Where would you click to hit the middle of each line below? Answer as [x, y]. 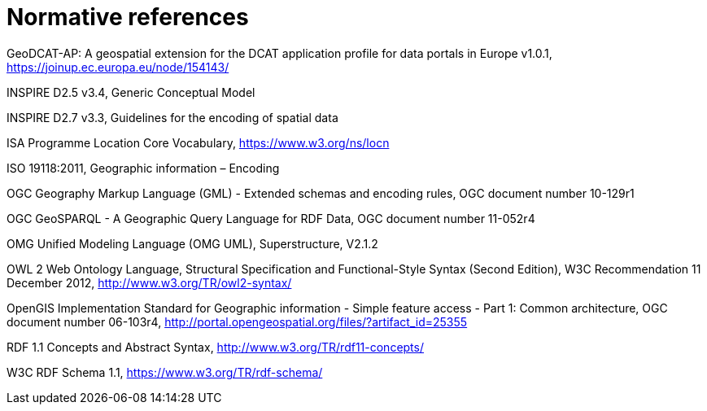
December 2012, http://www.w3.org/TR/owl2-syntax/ [149, 282]
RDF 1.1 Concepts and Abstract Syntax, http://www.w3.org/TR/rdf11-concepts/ [215, 347]
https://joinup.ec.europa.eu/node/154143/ [118, 67]
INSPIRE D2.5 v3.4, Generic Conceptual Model [131, 92]
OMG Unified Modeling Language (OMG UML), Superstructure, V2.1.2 [192, 243]
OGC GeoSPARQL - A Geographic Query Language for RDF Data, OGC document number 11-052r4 [271, 218]
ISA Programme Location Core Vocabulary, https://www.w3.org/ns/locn [198, 142]
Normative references [128, 17]
